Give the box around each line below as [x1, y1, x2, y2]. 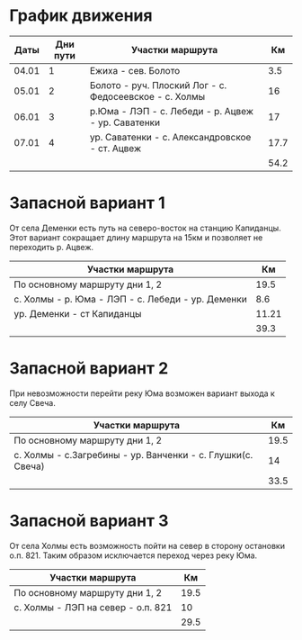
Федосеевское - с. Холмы [89, 90, 206, 103]
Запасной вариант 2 [9, 358, 169, 379]
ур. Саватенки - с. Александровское [89, 131, 252, 143]
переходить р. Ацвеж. [9, 241, 94, 252]
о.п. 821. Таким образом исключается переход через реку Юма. [9, 550, 258, 561]
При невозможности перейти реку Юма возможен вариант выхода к [9, 388, 276, 399]
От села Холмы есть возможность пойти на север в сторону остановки [9, 540, 286, 551]
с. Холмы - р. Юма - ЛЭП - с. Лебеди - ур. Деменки [13, 293, 247, 305]
